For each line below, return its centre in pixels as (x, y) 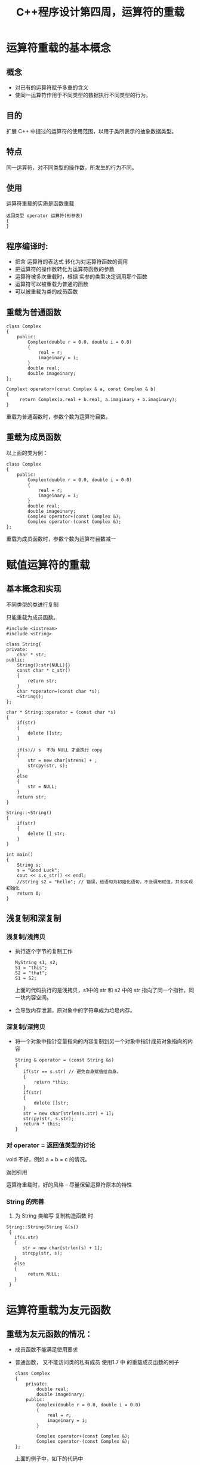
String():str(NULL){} (44, 665)
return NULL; (44, 1274)
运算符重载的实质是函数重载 (40, 203)
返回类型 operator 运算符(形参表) (44, 216)
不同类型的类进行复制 (32, 604)
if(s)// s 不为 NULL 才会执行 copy (60, 750)
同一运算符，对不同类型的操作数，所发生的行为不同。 (72, 167)
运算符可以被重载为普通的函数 (51, 284)
